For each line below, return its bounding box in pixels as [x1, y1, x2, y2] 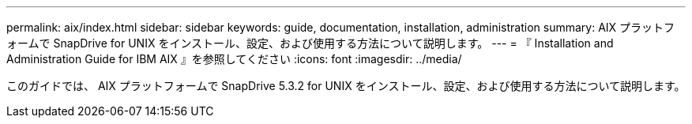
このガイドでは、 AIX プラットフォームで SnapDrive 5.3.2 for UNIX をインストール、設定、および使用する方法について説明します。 [6, 79, 686, 92]
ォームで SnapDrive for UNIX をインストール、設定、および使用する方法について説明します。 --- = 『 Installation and [6, 36, 614, 50]
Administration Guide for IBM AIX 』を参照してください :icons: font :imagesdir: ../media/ [6, 52, 462, 66]
